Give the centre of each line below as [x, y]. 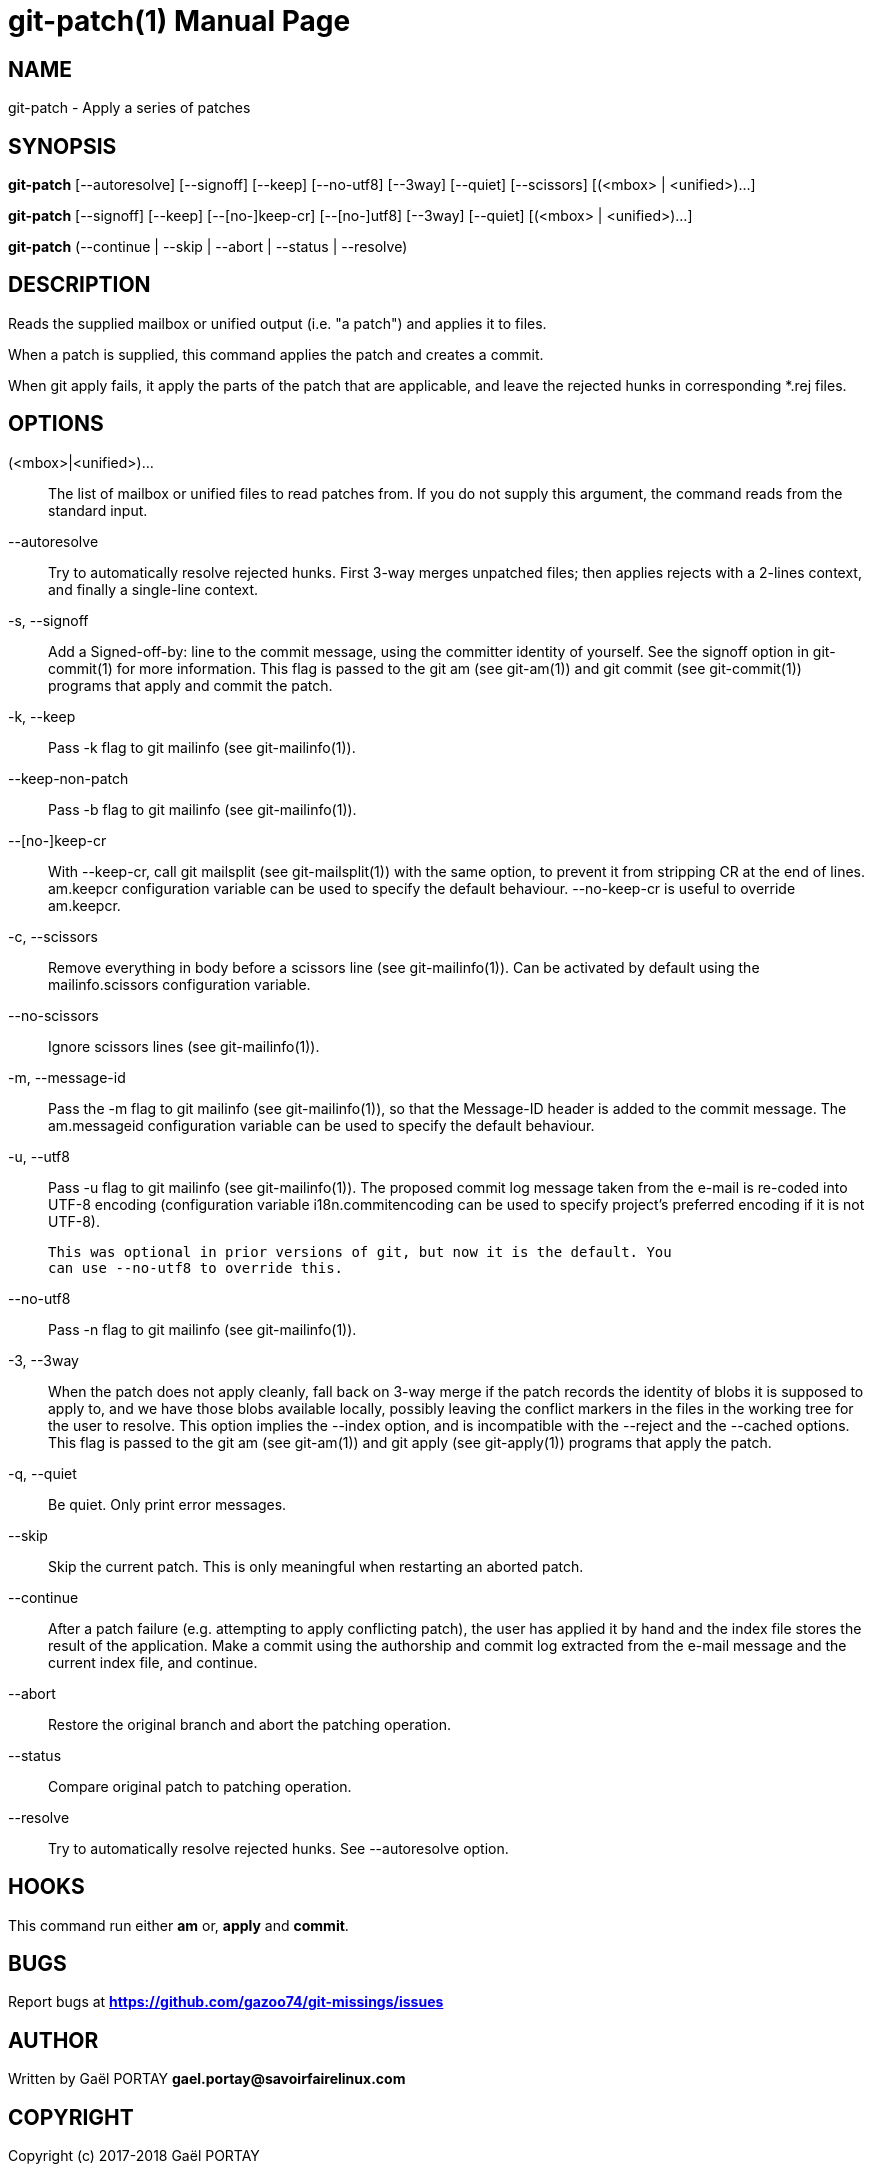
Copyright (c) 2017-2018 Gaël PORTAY [134, 2156]
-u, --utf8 [39, 1156]
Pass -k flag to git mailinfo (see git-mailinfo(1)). [202, 747]
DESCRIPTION [79, 285]
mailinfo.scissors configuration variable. [179, 984]
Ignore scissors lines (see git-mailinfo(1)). [184, 1046]
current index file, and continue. [153, 1662]
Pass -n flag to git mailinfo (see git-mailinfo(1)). [202, 1329]
